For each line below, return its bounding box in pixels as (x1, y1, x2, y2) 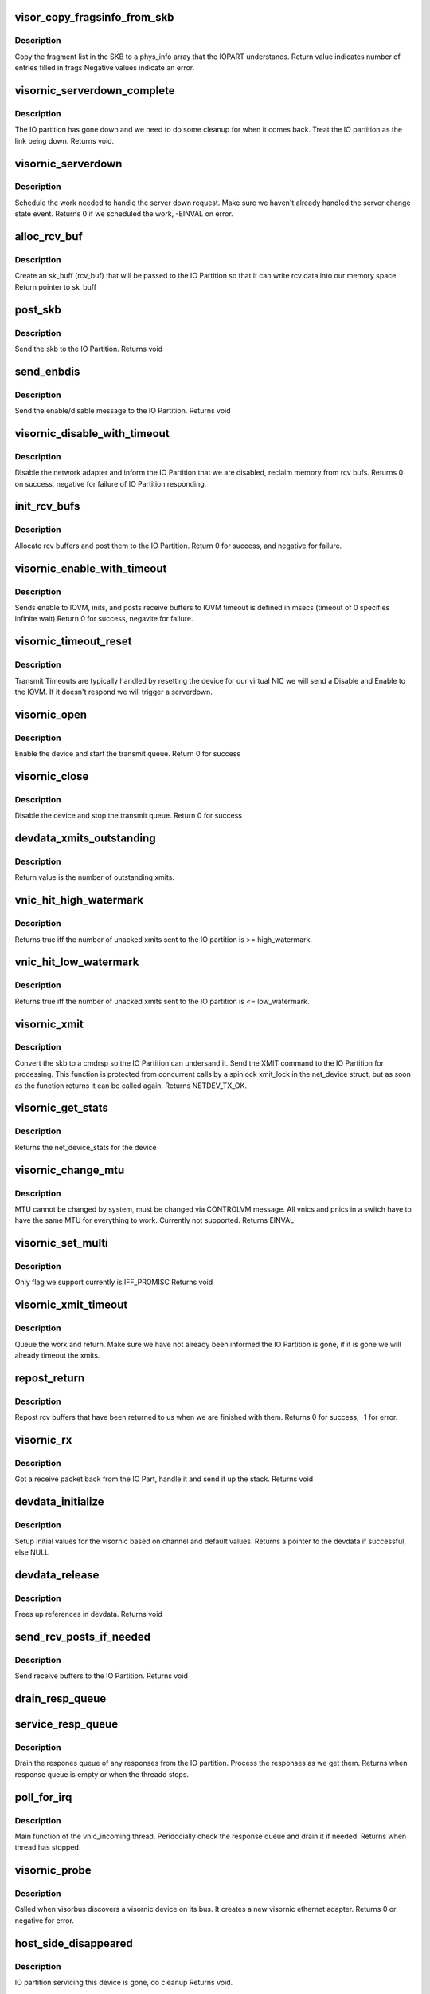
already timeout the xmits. (14, 1350, 100, 1360)
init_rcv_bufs (14, 499, 80, 514)
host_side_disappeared (14, 1937, 133, 1950)
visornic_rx (14, 1433, 72, 1447)
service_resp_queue (14, 1717, 119, 1731)
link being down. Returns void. (14, 136, 115, 145)
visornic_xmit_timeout (14, 1298, 128, 1312)
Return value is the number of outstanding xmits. (14, 873, 175, 882)
